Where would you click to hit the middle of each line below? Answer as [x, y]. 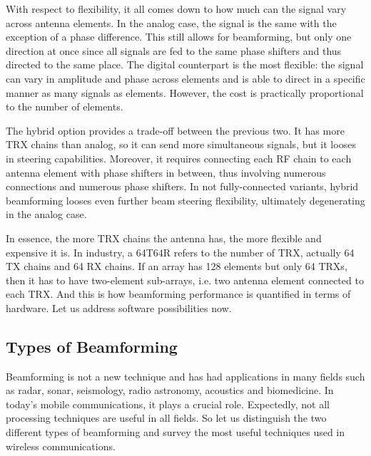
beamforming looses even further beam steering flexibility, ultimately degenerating [185, 200]
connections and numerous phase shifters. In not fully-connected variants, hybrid [182, 186]
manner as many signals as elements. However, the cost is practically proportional [185, 92]
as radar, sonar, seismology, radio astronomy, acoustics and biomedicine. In [170, 390]
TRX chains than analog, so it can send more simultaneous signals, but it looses [181, 144]
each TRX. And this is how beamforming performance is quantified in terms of [178, 294]
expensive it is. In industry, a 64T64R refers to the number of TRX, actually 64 [180, 252]
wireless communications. [61, 446]
